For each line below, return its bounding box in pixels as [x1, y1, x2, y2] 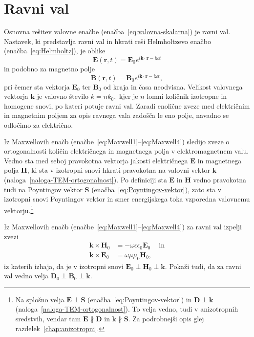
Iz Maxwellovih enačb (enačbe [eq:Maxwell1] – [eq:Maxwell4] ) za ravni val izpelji [4, 222, 242, 232]
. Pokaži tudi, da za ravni [165, 261, 241, 271]
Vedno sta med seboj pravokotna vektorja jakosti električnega [4, 155, 188, 165]
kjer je [119, 91, 138, 101]
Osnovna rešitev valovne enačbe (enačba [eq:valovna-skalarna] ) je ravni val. [4, 26, 231, 37]
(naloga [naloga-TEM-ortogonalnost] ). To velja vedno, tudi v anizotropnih [15, 304, 238, 314]
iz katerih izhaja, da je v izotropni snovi [4, 261, 124, 271]
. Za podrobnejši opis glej [128, 313, 204, 323]
